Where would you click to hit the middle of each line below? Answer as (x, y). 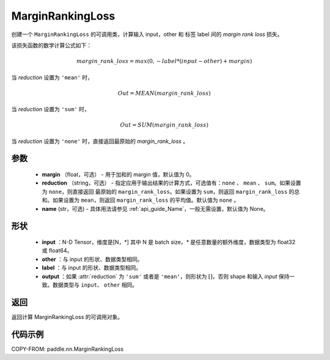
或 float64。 (57, 251)
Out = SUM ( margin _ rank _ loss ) (164, 125)
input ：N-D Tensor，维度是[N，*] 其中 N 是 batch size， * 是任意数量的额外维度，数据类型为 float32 (169, 242)
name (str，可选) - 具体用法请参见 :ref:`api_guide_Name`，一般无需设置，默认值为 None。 (155, 208)
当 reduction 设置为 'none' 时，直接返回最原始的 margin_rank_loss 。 (100, 141)
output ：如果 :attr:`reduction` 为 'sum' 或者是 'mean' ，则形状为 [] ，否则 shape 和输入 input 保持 (166, 276)
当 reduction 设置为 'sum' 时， (50, 109)
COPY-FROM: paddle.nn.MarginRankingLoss (68, 349)
